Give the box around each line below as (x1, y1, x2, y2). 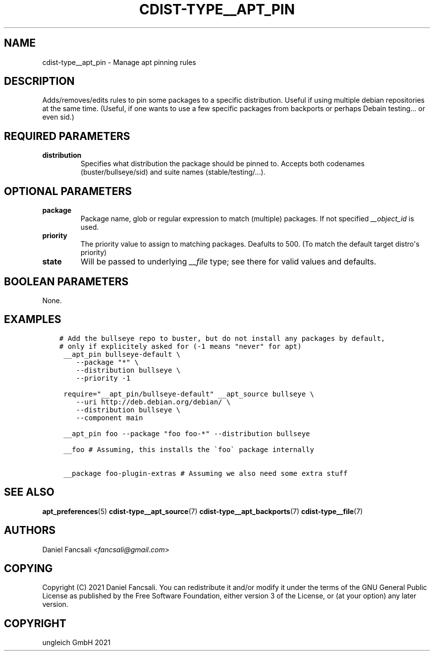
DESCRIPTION (4, 75, 75, 88)
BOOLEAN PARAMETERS (4, 275, 129, 288)
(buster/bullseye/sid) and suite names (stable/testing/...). (80, 168, 266, 177)
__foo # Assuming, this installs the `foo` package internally (63, 445, 314, 454)
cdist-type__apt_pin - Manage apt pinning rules (42, 58, 196, 66)
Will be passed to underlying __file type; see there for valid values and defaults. (80, 257, 377, 267)
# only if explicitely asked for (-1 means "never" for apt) (59, 342, 302, 350)
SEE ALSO (4, 486, 54, 499)
